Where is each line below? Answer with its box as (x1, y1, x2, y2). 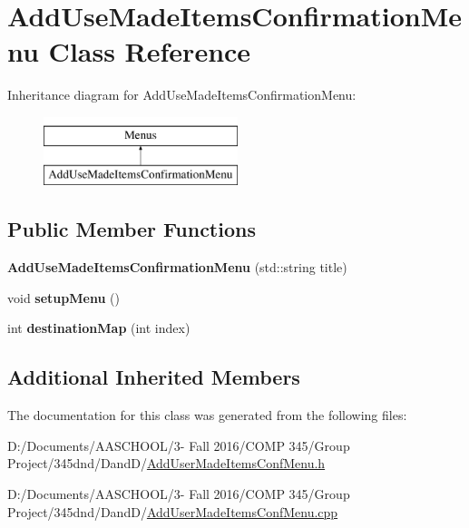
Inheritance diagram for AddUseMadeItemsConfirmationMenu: (7, 85, 357, 104)
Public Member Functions (7, 215, 256, 243)
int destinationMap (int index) (7, 318, 191, 337)
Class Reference (48, 33, 251, 70)
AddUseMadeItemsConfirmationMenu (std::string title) (7, 258, 347, 277)
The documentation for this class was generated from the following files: (7, 406, 407, 425)
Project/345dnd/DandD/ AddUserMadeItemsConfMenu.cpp (7, 502, 338, 521)
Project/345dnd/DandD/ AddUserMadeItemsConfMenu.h (7, 454, 326, 473)
